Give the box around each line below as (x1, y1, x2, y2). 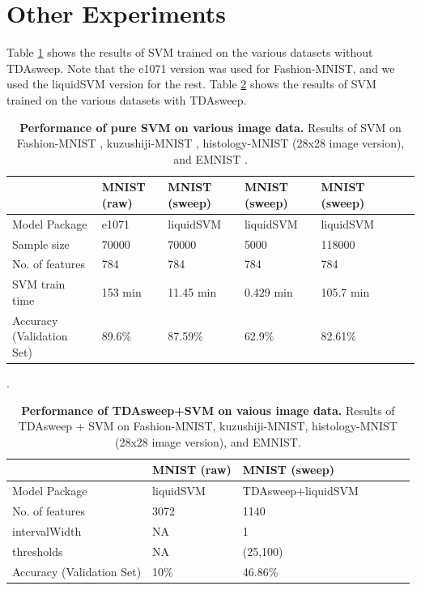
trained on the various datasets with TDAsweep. (6, 91, 247, 108)
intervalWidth (12, 522, 82, 539)
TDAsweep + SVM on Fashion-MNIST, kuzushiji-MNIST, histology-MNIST (18, 417, 398, 434)
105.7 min (321, 284, 370, 301)
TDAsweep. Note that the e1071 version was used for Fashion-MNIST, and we (6, 59, 395, 76)
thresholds (12, 542, 63, 559)
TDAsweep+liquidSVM (242, 482, 359, 499)
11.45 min (168, 284, 217, 301)
